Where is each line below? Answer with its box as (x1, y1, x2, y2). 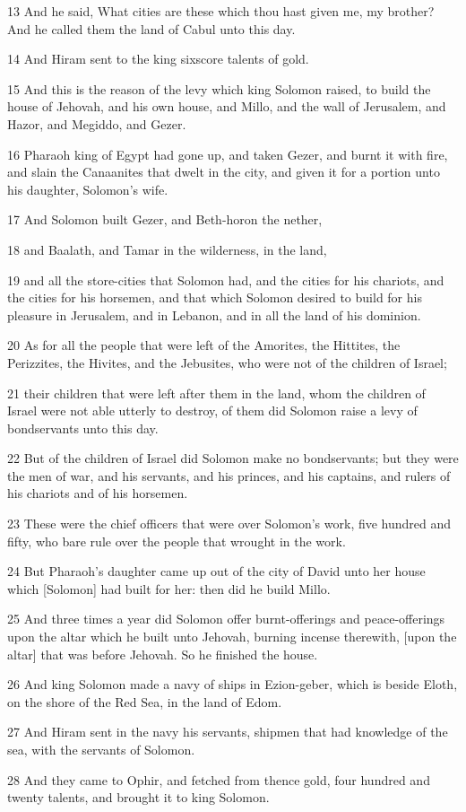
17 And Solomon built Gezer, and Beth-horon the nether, (7, 210, 323, 229)
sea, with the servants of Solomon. (7, 740, 195, 758)
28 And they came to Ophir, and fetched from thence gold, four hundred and (7, 770, 430, 789)
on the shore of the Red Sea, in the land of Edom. (7, 692, 282, 711)
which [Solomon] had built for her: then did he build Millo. (7, 579, 331, 598)
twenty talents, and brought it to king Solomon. (7, 788, 270, 807)
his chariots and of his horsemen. (7, 484, 188, 502)
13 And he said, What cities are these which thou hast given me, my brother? (7, 2, 435, 20)
